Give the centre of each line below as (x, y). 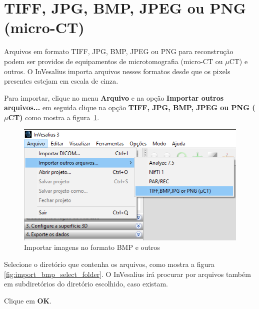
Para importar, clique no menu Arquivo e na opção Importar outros (114, 97)
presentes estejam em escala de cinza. (61, 81)
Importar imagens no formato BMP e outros (92, 247)
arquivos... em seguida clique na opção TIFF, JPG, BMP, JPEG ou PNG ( (130, 107)
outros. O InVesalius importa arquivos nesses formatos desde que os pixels (117, 71)
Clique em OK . (28, 300)
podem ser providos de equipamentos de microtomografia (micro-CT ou (113, 61)
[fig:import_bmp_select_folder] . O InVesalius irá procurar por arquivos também (127, 274)
